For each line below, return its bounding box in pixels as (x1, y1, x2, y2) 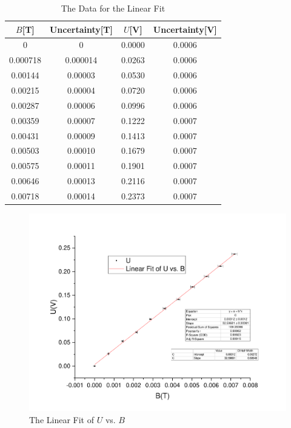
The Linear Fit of (29, 413, 94, 426)
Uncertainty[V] (153, 22, 217, 35)
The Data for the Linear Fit (61, 2, 166, 14)
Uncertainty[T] (49, 22, 113, 35)
